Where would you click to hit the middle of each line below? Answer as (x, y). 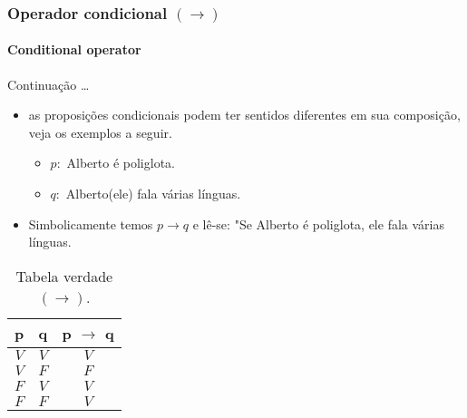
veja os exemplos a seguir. (100, 132)
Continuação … (49, 84)
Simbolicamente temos (91, 224)
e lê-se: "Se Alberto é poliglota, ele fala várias (318, 224)
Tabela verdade (64, 276)
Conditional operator (74, 49)
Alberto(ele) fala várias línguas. (153, 194)
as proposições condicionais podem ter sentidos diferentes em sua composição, (244, 115)
